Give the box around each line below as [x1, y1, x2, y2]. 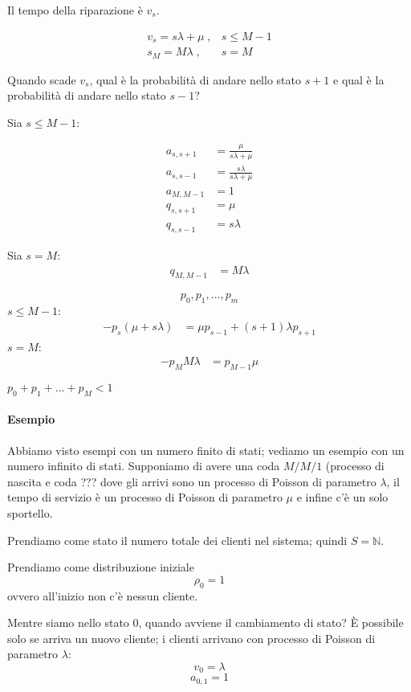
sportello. [7, 505, 53, 522]
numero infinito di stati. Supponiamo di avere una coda [7, 457, 280, 474]
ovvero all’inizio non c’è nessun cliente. [7, 587, 198, 604]
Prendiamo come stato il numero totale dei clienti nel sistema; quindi [7, 531, 348, 548]
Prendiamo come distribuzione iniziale [7, 559, 194, 575]
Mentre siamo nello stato [7, 614, 129, 631]
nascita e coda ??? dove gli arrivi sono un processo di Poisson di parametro [7, 473, 376, 489]
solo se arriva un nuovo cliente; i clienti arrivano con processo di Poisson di [7, 629, 376, 646]
